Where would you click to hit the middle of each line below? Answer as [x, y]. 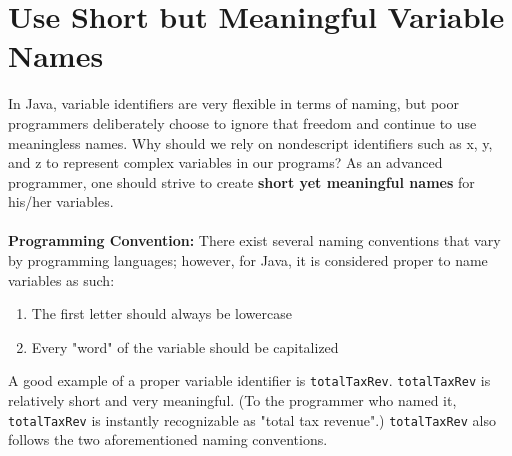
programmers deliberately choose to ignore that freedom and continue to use [242, 122]
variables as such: [61, 279]
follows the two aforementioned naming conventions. [168, 439]
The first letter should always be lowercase [161, 313]
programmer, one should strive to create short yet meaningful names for [241, 181]
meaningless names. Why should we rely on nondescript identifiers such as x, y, [250, 142]
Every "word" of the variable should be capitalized [185, 346]
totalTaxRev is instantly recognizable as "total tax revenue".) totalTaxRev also [252, 419]
